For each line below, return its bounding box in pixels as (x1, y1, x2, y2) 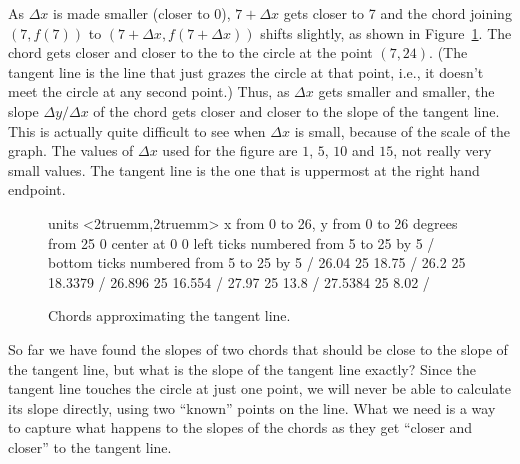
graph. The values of (8, 140, 134, 161)
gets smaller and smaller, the (318, 81, 495, 102)
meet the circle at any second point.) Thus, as (8, 81, 290, 102)
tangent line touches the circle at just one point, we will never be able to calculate (8, 378, 512, 399)
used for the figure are (162, 140, 298, 161)
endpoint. (8, 179, 66, 200)
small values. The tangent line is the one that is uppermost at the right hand (8, 159, 480, 180)
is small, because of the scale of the (294, 120, 510, 141)
